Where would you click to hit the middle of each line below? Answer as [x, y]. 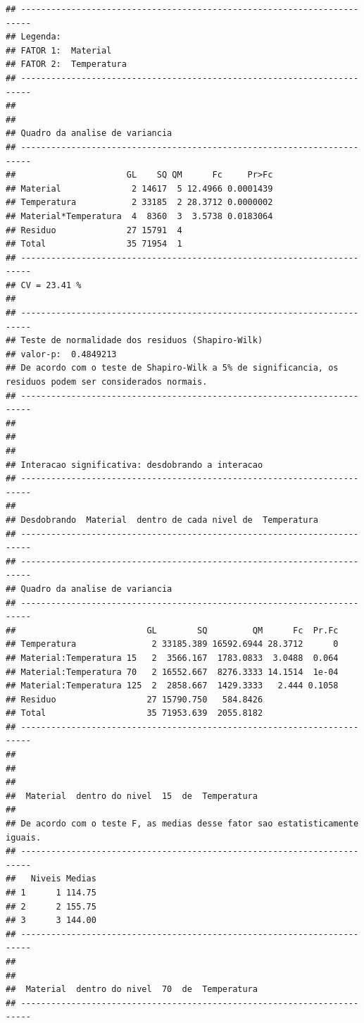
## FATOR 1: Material [59, 50]
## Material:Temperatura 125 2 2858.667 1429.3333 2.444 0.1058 [172, 686]
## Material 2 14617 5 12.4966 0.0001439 [139, 188]
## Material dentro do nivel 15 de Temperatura [132, 796]
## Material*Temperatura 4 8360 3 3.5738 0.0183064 [139, 216]
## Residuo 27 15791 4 [94, 230]
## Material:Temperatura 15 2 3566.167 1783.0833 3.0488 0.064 [172, 658]
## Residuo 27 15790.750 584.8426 [134, 699]
